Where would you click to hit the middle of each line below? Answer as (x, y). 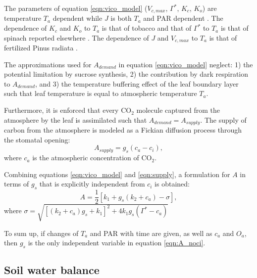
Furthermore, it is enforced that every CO (68, 110)
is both (121, 18)
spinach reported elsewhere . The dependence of (77, 37)
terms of (17, 184)
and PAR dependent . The (183, 18)
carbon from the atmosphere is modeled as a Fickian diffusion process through (123, 130)
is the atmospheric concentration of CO (92, 158)
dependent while (77, 18)
